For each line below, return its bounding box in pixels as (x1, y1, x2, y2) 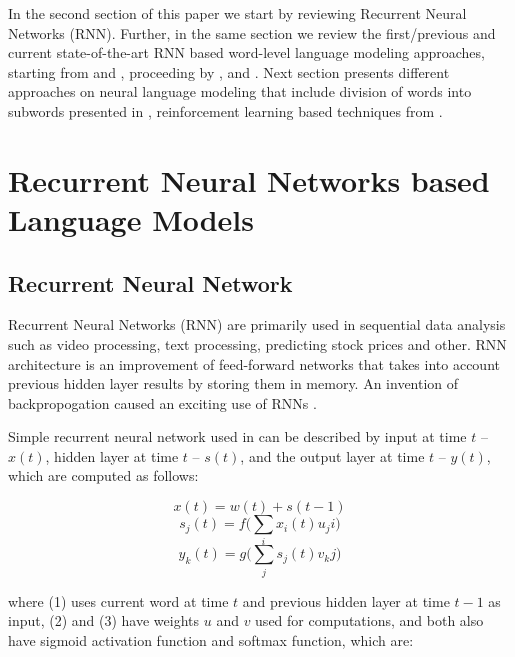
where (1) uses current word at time (8, 590, 229, 611)
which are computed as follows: (8, 465, 199, 486)
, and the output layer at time (240, 445, 425, 466)
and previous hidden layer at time (242, 590, 450, 611)
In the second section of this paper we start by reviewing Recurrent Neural (8, 3, 467, 23)
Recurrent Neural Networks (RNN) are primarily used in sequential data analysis (8, 314, 506, 335)
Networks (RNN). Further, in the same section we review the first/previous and (8, 22, 496, 43)
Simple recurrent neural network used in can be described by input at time (8, 426, 467, 447)
